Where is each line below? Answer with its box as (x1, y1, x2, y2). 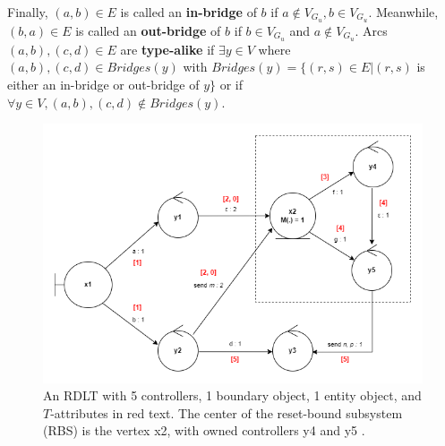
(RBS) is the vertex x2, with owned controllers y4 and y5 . (43, 421, 365, 440)
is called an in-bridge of (120, 3, 257, 21)
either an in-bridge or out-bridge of (7, 74, 200, 93)
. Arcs (355, 21, 388, 39)
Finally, (7, 3, 48, 21)
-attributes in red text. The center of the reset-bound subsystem (50, 403, 403, 422)
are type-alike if (120, 39, 215, 58)
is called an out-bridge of (75, 21, 221, 39)
